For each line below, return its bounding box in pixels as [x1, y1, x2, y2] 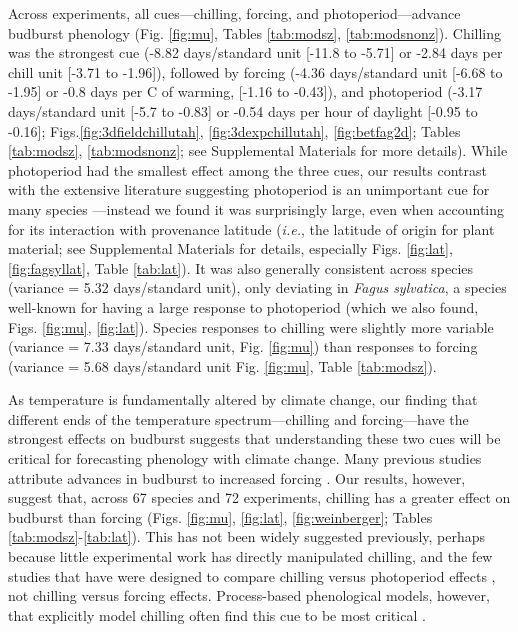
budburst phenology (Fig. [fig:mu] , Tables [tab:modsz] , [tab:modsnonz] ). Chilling [8, 22, 502, 43]
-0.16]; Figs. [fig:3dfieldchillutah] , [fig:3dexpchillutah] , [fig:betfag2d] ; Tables [8, 120, 461, 141]
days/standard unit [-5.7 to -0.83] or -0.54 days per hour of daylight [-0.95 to [8, 100, 478, 121]
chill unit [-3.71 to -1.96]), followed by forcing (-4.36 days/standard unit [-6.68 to [8, 61, 503, 82]
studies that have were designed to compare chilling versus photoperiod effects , [8, 565, 496, 586]
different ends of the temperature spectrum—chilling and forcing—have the [8, 408, 469, 429]
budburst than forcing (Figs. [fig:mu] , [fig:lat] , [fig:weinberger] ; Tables [8, 506, 433, 527]
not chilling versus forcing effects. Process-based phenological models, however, [8, 585, 490, 606]
